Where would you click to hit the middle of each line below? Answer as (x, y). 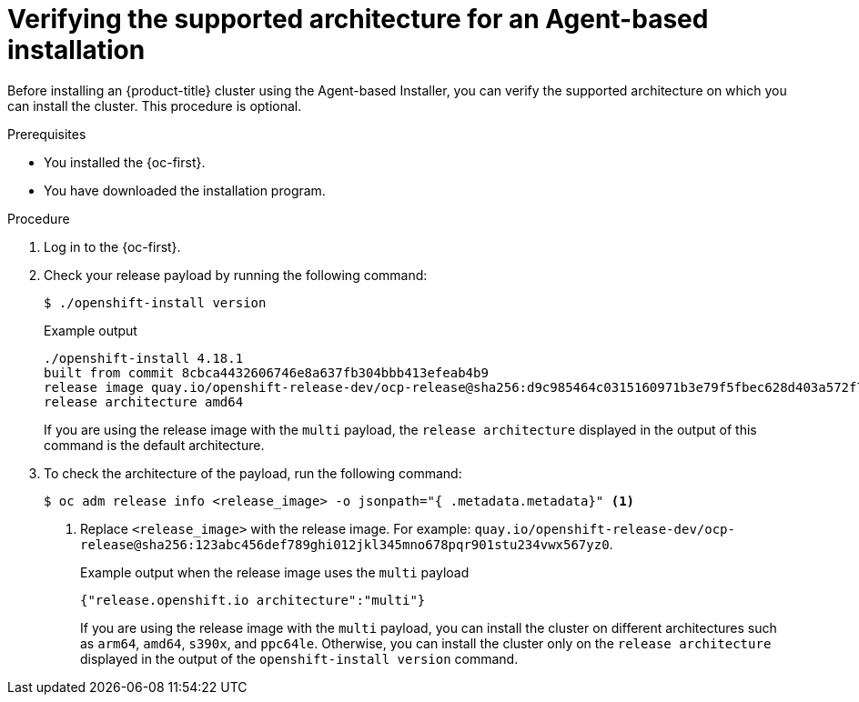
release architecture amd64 (144, 401)
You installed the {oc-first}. (125, 162)
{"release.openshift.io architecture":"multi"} (253, 600)
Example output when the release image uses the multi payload (275, 572)
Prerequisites (47, 134)
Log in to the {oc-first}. (112, 246)
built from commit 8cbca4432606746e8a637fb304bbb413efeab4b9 (266, 372)
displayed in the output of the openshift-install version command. (299, 658)
